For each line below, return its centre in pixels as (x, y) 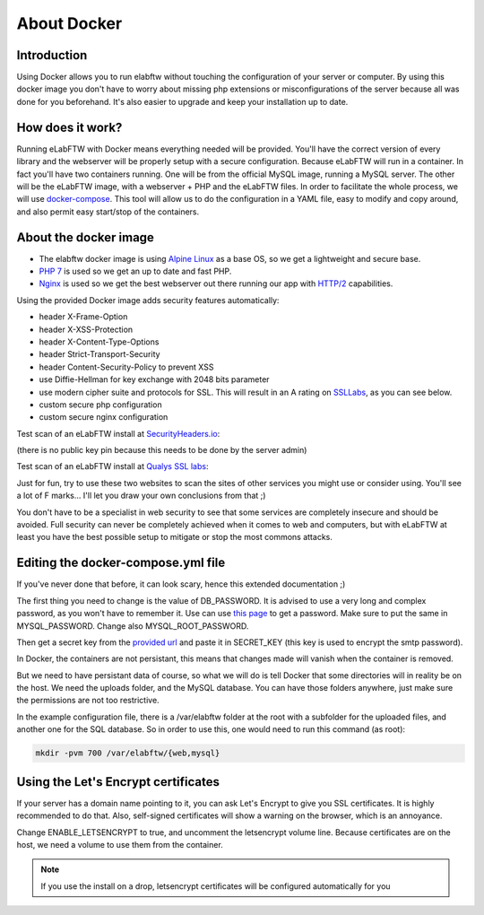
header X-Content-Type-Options (99, 342)
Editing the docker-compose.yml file (121, 563)
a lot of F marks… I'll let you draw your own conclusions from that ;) (141, 496)
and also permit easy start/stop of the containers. (108, 212)
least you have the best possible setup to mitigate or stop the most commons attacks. (175, 537)
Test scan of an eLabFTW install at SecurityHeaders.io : (118, 433)
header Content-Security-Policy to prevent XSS (126, 367)
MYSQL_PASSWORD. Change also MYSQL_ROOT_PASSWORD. (133, 626)
